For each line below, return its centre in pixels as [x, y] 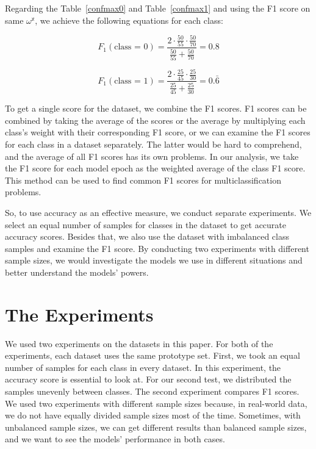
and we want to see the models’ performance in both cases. [115, 439]
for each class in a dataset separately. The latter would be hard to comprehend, [153, 144]
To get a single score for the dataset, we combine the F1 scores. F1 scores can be [156, 108]
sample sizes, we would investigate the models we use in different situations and [154, 260]
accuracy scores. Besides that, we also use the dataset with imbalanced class [147, 236]
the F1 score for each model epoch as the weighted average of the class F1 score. [155, 168]
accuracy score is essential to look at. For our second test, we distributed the [148, 379]
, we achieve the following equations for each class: [129, 20]
